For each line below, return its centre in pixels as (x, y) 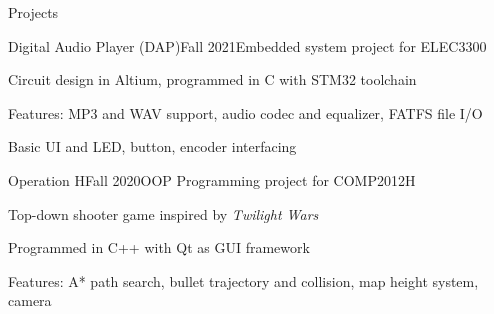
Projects (33, 12)
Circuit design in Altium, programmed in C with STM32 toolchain (212, 79)
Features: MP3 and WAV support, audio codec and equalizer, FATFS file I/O (245, 112)
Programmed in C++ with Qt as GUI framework (159, 247)
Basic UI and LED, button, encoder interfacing (152, 146)
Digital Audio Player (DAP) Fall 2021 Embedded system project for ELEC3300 (247, 45)
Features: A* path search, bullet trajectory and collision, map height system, (243, 280)
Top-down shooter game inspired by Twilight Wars (163, 213)
